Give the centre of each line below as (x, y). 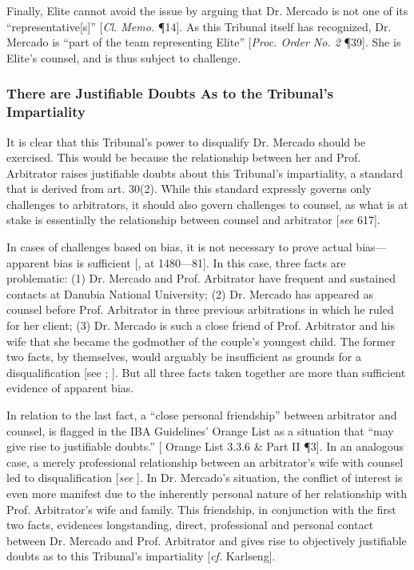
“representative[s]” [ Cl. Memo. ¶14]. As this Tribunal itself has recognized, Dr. (199, 26)
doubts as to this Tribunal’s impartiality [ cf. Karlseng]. (141, 556)
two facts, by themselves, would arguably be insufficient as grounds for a (184, 357)
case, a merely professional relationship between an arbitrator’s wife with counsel (205, 462)
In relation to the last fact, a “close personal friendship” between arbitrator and (202, 415)
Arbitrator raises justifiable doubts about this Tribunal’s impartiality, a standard (205, 173)
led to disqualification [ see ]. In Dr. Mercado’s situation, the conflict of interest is (205, 478)
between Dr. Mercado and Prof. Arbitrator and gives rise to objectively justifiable (207, 540)
